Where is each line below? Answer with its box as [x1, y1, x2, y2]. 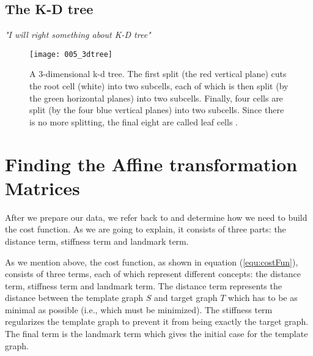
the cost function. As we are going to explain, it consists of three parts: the [5, 223, 286, 235]
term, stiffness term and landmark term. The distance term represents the [5, 279, 282, 292]
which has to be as [228, 291, 298, 304]
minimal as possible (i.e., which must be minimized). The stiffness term [5, 303, 273, 316]
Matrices [5, 175, 80, 200]
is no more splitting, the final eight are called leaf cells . [29, 115, 238, 128]
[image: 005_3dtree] [29, 50, 113, 59]
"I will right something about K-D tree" [5, 28, 151, 41]
